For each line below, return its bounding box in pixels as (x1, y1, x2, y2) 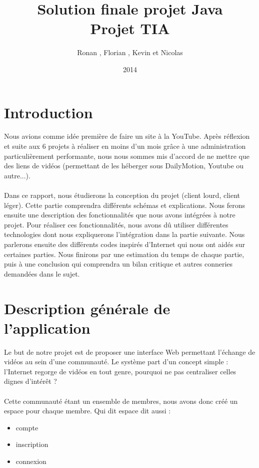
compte (15, 422, 38, 432)
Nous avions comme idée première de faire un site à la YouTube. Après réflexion (4, 131, 250, 141)
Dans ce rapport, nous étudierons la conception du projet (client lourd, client (4, 190, 240, 200)
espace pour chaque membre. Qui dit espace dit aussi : (4, 405, 171, 416)
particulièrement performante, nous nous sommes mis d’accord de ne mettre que (4, 150, 249, 161)
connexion (15, 456, 46, 466)
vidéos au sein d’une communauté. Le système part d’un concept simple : (4, 356, 228, 367)
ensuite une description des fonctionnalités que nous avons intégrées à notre (4, 209, 235, 220)
